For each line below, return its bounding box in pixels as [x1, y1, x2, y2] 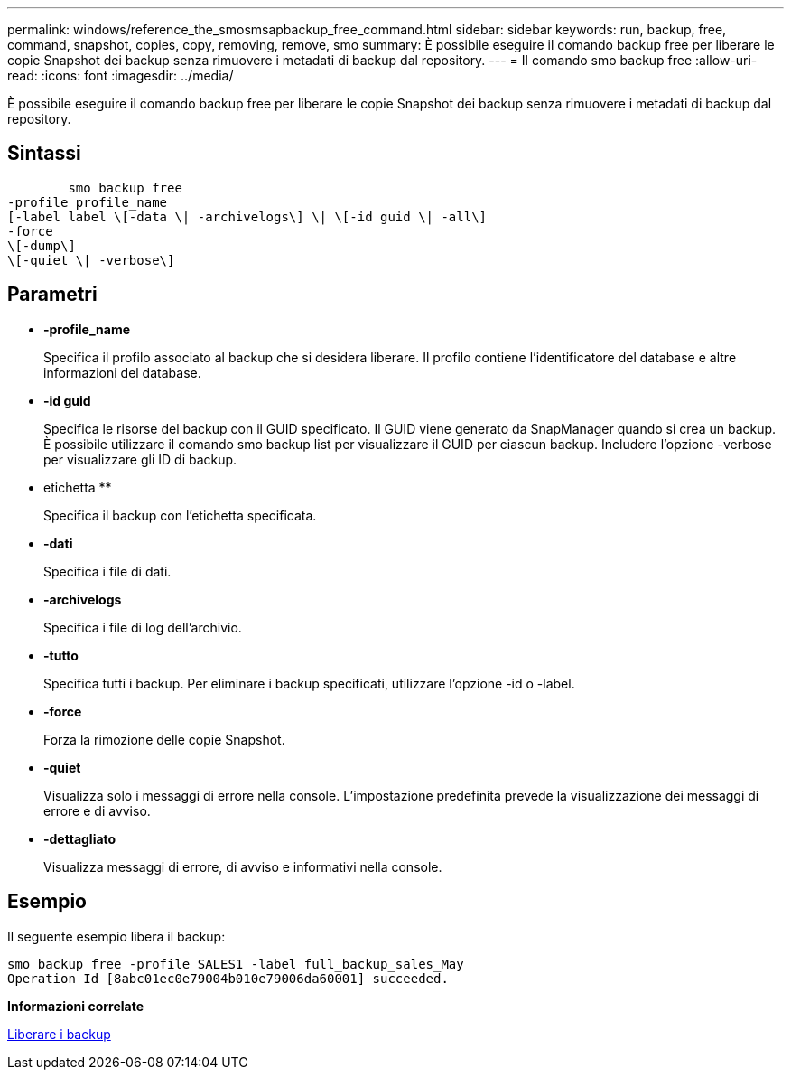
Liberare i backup [7, 1025, 111, 1042]
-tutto [43, 647, 79, 663]
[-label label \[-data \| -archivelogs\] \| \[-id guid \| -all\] [7, 209, 488, 224]
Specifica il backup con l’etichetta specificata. [43, 507, 317, 523]
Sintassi [7, 142, 81, 165]
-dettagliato [43, 830, 116, 847]
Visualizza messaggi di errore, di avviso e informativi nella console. [43, 858, 442, 875]
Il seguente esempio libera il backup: [7, 928, 226, 944]
